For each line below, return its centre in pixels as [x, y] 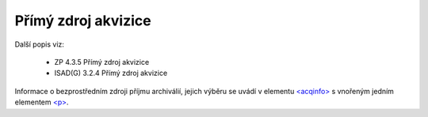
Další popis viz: [40, 44]
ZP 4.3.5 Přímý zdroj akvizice [102, 62]
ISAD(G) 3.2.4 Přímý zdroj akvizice [111, 73]
